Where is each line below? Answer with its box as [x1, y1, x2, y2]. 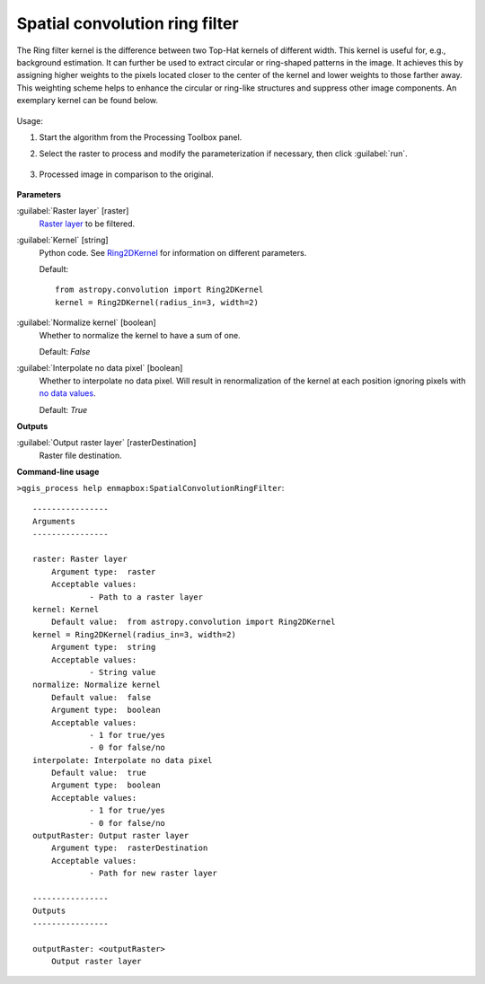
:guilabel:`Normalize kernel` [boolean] [16, 317, 156, 328]
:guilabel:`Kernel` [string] [16, 234, 109, 246]
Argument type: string [50, 642, 156, 653]
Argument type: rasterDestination [50, 843, 208, 853]
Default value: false [50, 692, 152, 702]
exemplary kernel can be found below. [16, 95, 159, 106]
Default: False [39, 346, 91, 356]
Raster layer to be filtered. [39, 218, 136, 229]
